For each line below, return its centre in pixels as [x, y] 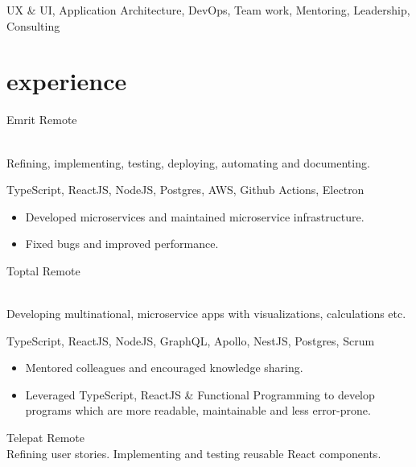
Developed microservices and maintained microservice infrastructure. [195, 216]
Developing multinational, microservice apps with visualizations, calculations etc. [206, 314]
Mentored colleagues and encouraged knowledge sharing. [164, 368]
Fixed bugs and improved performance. [122, 244]
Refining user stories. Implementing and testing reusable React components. [194, 453]
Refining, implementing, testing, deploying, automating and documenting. [188, 162]
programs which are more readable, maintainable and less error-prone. [198, 410]
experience [67, 81]
